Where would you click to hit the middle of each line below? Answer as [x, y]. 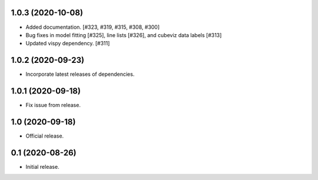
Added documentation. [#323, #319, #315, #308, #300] [93, 27]
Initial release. [42, 166]
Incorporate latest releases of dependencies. [80, 74]
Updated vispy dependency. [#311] [68, 44]
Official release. [45, 136]
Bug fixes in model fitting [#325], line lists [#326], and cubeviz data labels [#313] [124, 35]
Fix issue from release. [53, 105]
